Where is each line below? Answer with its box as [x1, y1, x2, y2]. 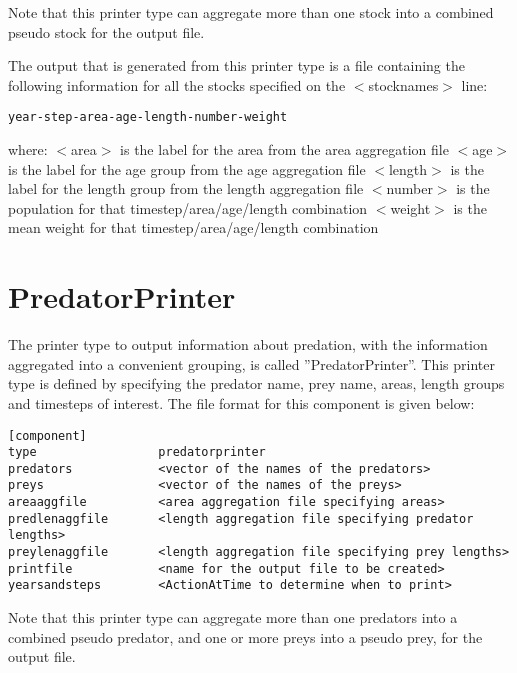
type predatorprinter [8, 445, 266, 460]
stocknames [368, 74, 439, 95]
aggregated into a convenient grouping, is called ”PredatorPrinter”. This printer [8, 353, 496, 374]
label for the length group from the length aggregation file [8, 178, 364, 199]
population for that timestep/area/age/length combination [8, 197, 368, 218]
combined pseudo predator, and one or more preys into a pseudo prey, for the [8, 626, 483, 647]
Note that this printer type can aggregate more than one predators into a [8, 607, 458, 628]
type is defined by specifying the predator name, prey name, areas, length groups [8, 373, 505, 394]
